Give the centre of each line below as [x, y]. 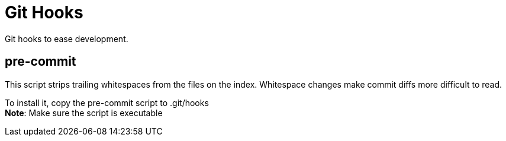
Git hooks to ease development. [67, 39]
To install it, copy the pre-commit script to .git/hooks [107, 102]
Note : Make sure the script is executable [84, 113]
